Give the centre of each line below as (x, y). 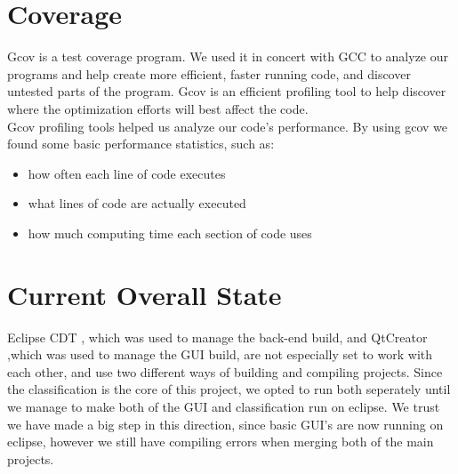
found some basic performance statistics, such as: (141, 144)
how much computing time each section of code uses (170, 233)
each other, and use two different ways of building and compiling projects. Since (225, 371)
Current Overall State (145, 294)
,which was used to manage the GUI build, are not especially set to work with (220, 354)
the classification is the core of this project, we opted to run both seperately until (229, 389)
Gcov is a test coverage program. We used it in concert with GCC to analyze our (228, 56)
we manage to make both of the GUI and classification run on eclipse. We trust (224, 406)
